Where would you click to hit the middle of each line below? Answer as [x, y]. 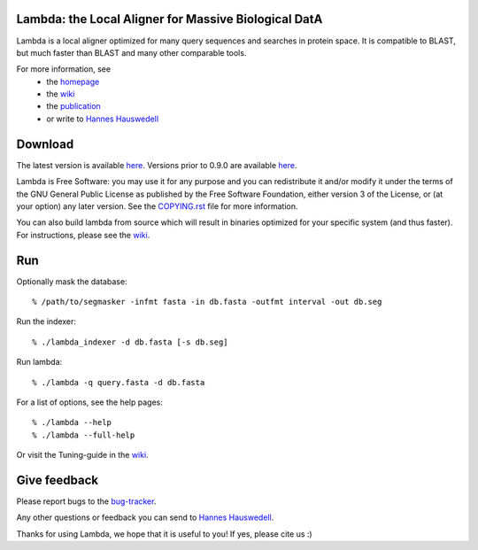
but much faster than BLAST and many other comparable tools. [131, 52]
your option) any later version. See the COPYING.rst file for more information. [157, 206]
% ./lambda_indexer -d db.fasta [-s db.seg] [131, 342]
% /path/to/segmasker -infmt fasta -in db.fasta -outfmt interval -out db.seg [207, 302]
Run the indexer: [46, 321]
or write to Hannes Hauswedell [103, 119]
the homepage [73, 81]
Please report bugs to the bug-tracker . [86, 501]
